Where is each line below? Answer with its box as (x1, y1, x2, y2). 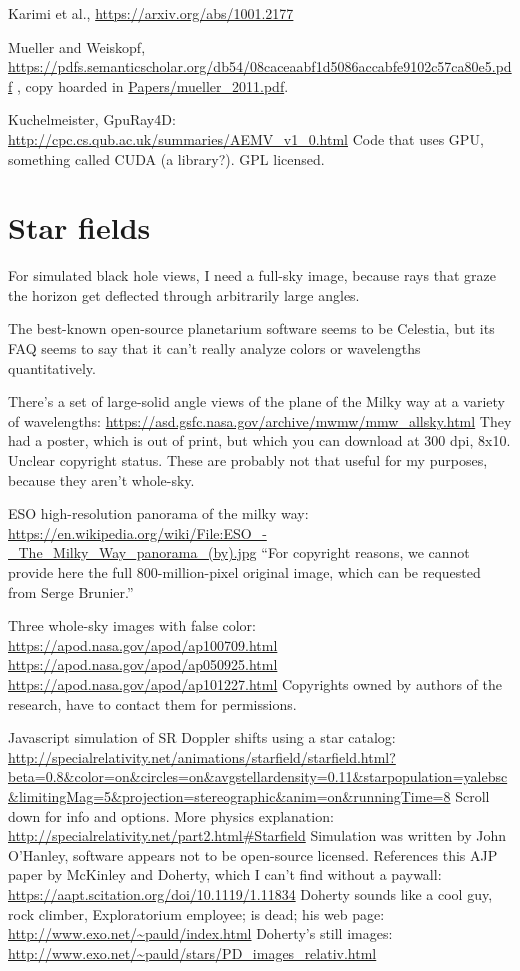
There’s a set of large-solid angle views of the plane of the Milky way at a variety (8, 391, 505, 412)
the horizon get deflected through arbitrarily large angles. (8, 284, 360, 305)
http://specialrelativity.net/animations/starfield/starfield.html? (8, 746, 396, 767)
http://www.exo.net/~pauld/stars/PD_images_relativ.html (8, 942, 377, 963)
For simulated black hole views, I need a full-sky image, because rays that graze (8, 265, 496, 286)
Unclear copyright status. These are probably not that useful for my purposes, (8, 450, 488, 471)
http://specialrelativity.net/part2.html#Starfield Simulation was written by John (8, 825, 506, 846)
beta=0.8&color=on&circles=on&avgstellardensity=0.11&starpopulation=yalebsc (8, 766, 508, 787)
